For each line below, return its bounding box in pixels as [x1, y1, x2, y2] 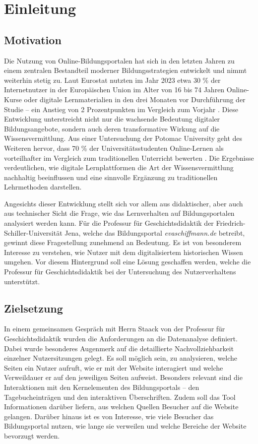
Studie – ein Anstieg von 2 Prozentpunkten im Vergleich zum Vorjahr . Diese [4, 104, 239, 114]
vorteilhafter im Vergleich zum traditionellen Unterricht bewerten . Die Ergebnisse [4, 152, 254, 163]
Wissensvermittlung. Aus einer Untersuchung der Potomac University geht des [4, 133, 243, 143]
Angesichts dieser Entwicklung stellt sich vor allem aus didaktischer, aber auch [4, 198, 243, 208]
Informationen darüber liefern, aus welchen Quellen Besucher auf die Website [4, 401, 239, 412]
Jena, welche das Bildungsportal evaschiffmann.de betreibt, [64, 227, 245, 238]
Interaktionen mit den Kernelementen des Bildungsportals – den [4, 382, 199, 392]
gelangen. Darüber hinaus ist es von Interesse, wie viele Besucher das [4, 411, 214, 421]
